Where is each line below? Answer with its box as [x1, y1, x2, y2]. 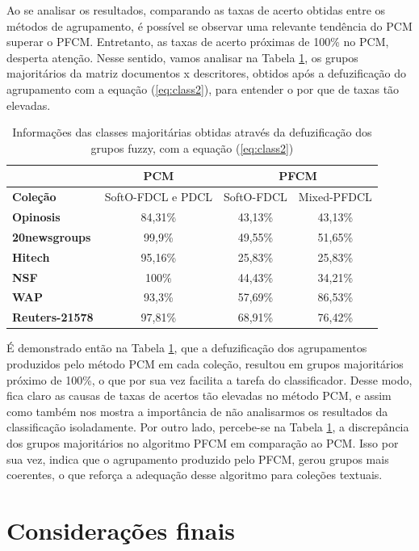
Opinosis [12, 208, 61, 225]
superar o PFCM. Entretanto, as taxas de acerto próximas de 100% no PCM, [6, 33, 389, 50]
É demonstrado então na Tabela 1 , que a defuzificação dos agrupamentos [6, 339, 367, 356]
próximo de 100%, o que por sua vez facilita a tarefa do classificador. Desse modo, [6, 371, 413, 388]
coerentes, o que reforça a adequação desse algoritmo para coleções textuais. [6, 466, 383, 483]
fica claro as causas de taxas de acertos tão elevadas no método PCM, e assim [6, 387, 392, 404]
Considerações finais [6, 513, 236, 546]
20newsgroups [12, 228, 91, 245]
